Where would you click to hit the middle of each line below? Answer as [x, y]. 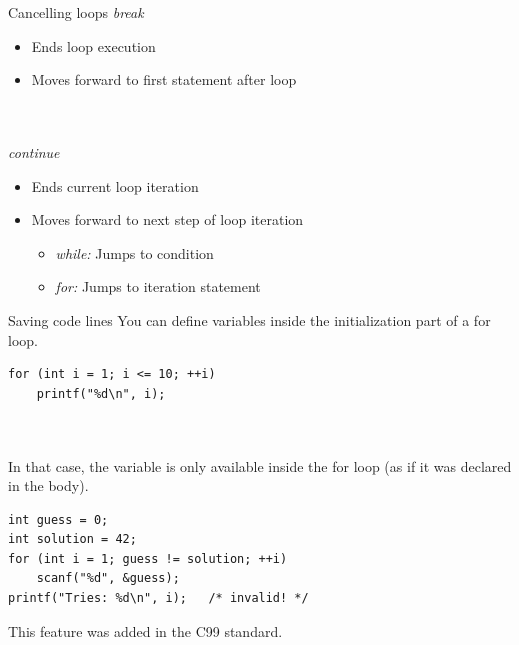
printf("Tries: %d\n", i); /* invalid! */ [158, 598]
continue [34, 151]
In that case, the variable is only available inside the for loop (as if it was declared [260, 465]
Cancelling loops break [76, 12]
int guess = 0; [58, 519]
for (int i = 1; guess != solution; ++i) [148, 558]
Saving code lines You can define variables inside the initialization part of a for [249, 319]
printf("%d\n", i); [101, 393]
